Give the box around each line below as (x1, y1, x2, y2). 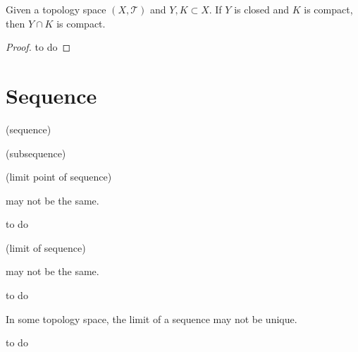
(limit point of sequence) (6, 169, 112, 184)
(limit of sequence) (6, 240, 86, 255)
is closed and (234, 2, 290, 16)
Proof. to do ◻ (6, 40, 71, 54)
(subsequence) (6, 145, 66, 160)
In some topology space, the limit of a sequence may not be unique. (6, 311, 297, 326)
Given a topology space (6, 2, 106, 16)
